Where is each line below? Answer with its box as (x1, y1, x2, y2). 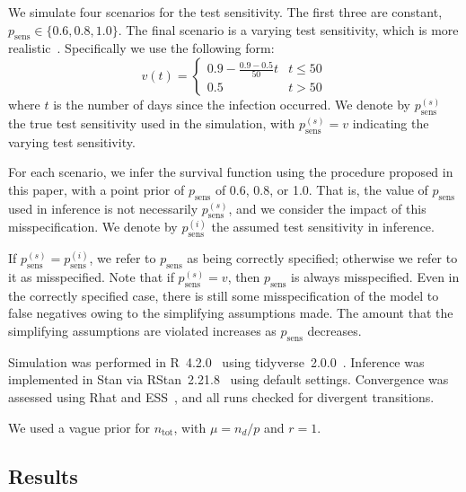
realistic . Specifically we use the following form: (8, 39, 275, 57)
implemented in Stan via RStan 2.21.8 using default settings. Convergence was (8, 370, 449, 389)
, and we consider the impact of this (228, 198, 426, 217)
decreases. (307, 321, 362, 339)
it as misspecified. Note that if (8, 267, 174, 286)
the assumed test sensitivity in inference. (211, 217, 435, 236)
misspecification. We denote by (8, 217, 178, 236)
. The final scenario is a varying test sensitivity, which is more (118, 20, 459, 39)
